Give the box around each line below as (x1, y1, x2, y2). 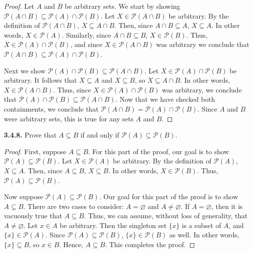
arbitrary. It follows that (4, 75, 77, 85)
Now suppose (4, 191, 43, 202)
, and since (70, 39, 103, 49)
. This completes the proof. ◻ (105, 239, 195, 250)
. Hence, (59, 239, 84, 250)
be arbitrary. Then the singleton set (59, 220, 167, 230)
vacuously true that (4, 210, 63, 221)
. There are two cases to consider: (23, 201, 124, 211)
